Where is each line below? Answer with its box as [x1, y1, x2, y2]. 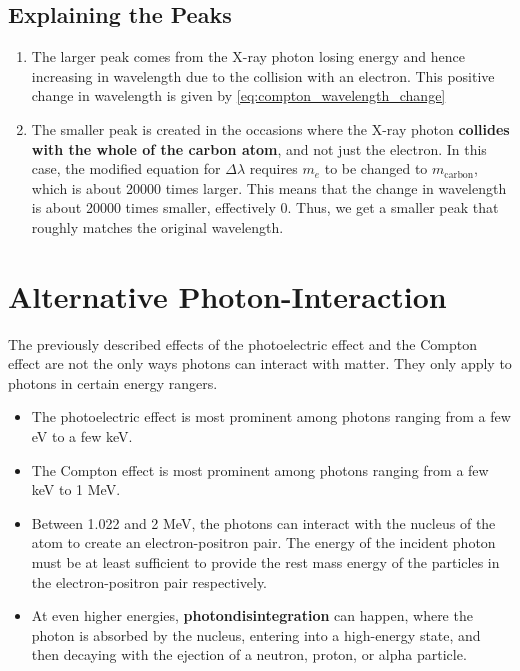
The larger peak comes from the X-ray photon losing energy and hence [31, 46, 465, 67]
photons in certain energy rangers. [8, 372, 218, 393]
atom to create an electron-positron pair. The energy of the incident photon [31, 532, 496, 553]
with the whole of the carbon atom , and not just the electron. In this [31, 138, 487, 159]
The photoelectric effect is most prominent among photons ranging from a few [31, 406, 511, 427]
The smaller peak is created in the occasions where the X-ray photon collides [31, 118, 510, 139]
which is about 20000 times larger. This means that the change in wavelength [31, 177, 507, 198]
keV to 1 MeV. [31, 479, 121, 500]
